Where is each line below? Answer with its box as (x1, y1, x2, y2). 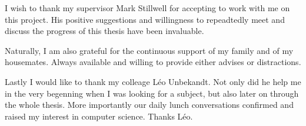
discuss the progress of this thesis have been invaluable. (5, 25, 204, 37)
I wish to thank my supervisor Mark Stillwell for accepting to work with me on (5, 2, 290, 13)
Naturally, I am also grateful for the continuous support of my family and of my (5, 44, 294, 56)
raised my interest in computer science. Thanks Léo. (5, 110, 193, 122)
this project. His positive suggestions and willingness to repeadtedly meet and (5, 13, 285, 25)
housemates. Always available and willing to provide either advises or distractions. (5, 56, 301, 68)
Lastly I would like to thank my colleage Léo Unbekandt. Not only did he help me (5, 75, 301, 87)
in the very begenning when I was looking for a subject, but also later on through (5, 87, 299, 99)
